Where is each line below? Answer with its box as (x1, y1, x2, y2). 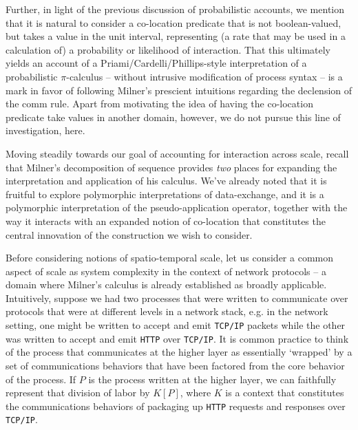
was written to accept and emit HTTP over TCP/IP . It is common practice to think (6, 331, 349, 345)
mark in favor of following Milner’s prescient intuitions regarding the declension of (6, 83, 352, 97)
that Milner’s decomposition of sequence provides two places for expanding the (6, 160, 337, 174)
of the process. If (6, 372, 76, 386)
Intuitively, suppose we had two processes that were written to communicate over (6, 290, 348, 305)
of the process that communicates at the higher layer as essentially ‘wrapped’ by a (6, 345, 352, 359)
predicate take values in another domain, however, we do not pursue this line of (6, 109, 341, 124)
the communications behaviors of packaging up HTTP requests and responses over (6, 398, 346, 413)
